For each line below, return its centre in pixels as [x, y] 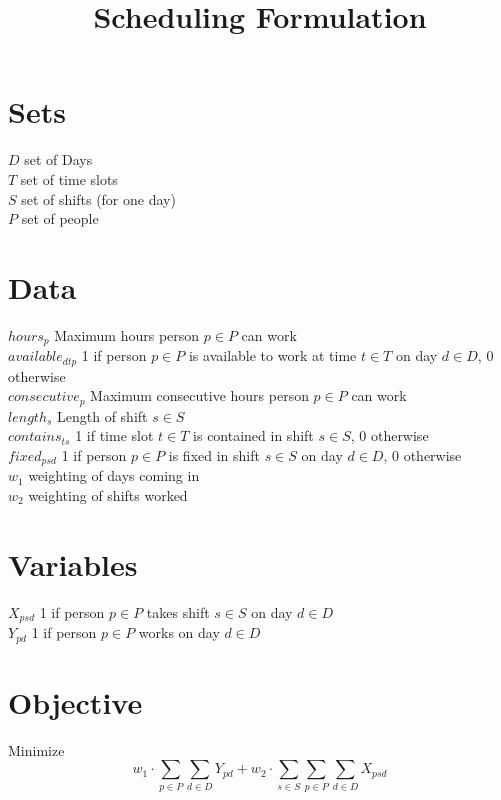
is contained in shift [253, 435]
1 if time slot [114, 435]
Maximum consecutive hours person [199, 395]
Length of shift [102, 415]
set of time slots [69, 178]
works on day [179, 632]
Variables [73, 563]
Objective [75, 701]
